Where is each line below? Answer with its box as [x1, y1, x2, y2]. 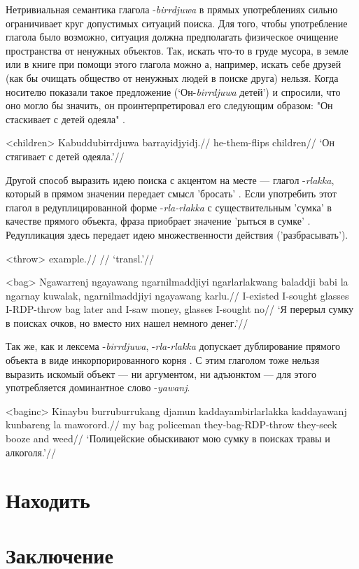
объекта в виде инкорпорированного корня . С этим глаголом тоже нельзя [6, 353, 320, 367]
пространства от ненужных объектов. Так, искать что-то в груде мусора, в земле [6, 43, 349, 57]
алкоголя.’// [6, 444, 56, 459]
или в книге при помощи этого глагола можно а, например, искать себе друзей [6, 57, 342, 71]
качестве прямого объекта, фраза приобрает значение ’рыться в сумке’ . [6, 213, 311, 228]
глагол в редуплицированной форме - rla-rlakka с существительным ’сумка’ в [6, 199, 332, 214]
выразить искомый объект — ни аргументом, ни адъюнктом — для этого [6, 366, 316, 381]
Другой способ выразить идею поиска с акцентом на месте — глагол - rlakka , [6, 172, 335, 187]
